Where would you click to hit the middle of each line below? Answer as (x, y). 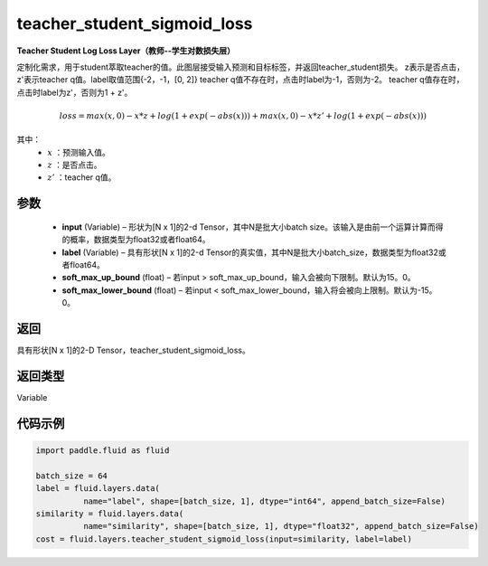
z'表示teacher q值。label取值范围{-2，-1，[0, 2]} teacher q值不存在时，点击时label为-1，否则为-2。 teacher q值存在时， (240, 80)
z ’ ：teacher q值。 (82, 177)
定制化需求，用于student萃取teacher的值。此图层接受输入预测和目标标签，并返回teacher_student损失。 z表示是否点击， (241, 67)
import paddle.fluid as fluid (103, 451)
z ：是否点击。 (75, 165)
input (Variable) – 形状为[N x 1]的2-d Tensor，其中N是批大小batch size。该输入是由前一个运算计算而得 (253, 227)
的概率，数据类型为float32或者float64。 (136, 240)
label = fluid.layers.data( (98, 489)
